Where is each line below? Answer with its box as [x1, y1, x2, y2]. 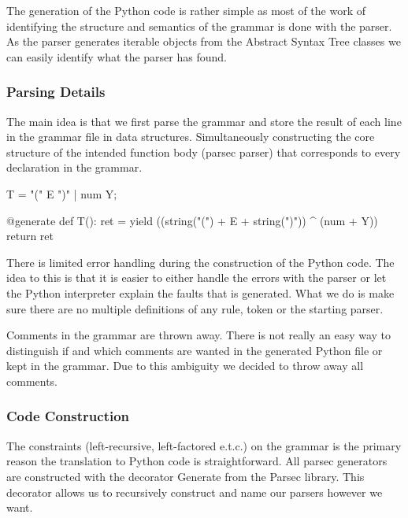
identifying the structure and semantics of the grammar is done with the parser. [6, 17, 392, 34]
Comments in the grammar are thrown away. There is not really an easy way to [6, 327, 391, 343]
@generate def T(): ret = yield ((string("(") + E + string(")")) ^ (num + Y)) [6, 212, 378, 228]
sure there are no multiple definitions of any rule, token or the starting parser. [6, 300, 384, 316]
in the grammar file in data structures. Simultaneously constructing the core [6, 128, 375, 145]
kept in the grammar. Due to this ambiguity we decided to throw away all [6, 357, 364, 374]
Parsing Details [6, 82, 106, 102]
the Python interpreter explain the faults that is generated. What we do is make [6, 284, 395, 301]
